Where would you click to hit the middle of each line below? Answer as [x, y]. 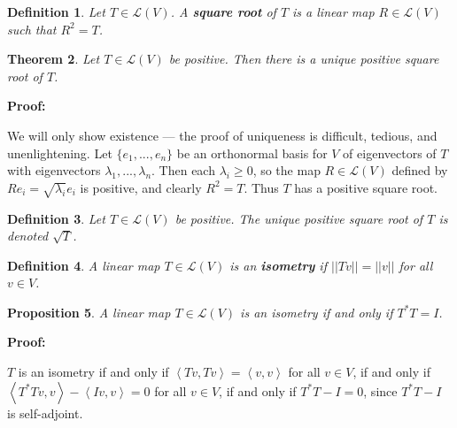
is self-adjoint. [45, 413]
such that [32, 29]
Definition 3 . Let [56, 218]
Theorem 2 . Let [54, 59]
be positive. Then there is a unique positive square [304, 59]
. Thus [261, 187]
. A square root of [223, 11]
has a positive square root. [366, 187]
